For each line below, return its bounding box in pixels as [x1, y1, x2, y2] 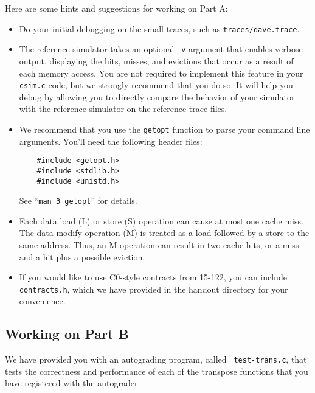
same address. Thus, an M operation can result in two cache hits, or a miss [19, 238, 299, 251]
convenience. [19, 294, 66, 307]
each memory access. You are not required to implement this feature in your [19, 66, 303, 79]
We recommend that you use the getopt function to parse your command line [19, 122, 310, 135]
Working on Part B [5, 324, 129, 343]
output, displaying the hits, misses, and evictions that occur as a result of [19, 54, 294, 67]
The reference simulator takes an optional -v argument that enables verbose [19, 43, 303, 55]
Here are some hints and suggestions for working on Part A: [5, 2, 228, 14]
